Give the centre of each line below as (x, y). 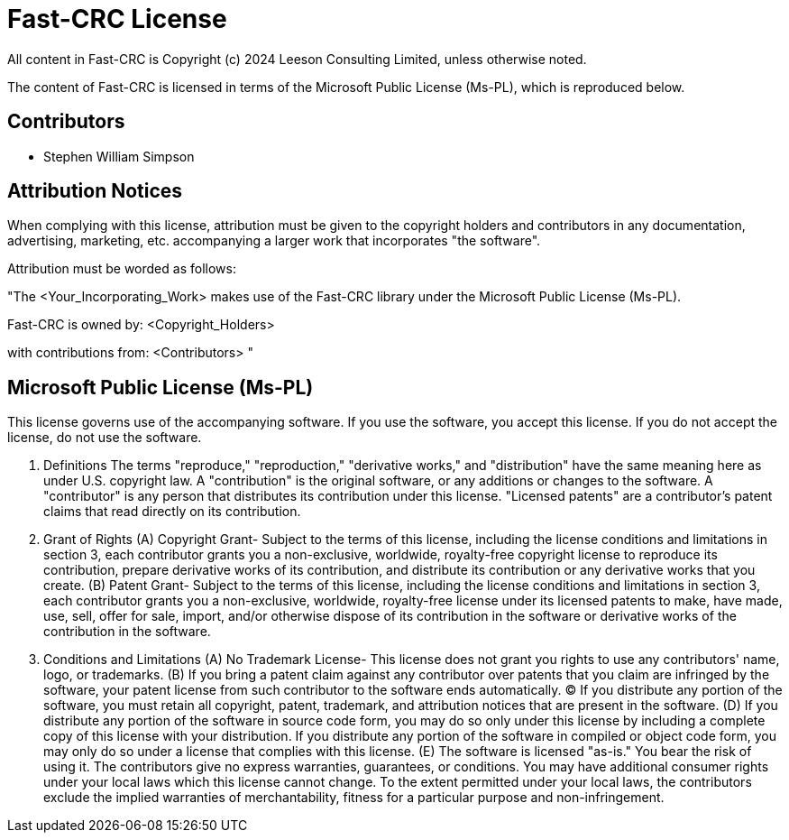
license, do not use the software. (105, 438)
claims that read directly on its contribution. (172, 512)
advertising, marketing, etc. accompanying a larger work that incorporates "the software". (274, 241)
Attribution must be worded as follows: (122, 269)
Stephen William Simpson (119, 156)
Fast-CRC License (117, 19)
